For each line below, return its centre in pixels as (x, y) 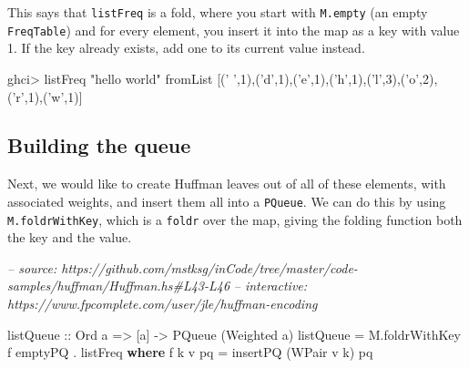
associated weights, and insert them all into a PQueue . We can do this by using (227, 201)
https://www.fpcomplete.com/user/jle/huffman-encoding (163, 303)
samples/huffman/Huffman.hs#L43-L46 (119, 286)
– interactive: (270, 286)
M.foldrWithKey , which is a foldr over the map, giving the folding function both (235, 219)
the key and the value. (70, 237)
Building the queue (99, 145)
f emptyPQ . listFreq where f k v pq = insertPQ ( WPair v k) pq (190, 352)
